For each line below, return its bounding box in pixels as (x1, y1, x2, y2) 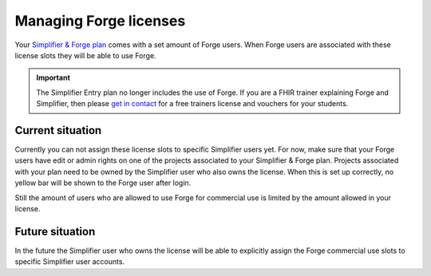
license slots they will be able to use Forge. (14, 50, 156, 60)
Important (36, 73, 71, 83)
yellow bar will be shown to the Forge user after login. (14, 178, 192, 187)
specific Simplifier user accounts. (14, 257, 125, 266)
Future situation (14, 224, 96, 239)
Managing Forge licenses (14, 12, 186, 30)
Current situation (14, 124, 102, 137)
